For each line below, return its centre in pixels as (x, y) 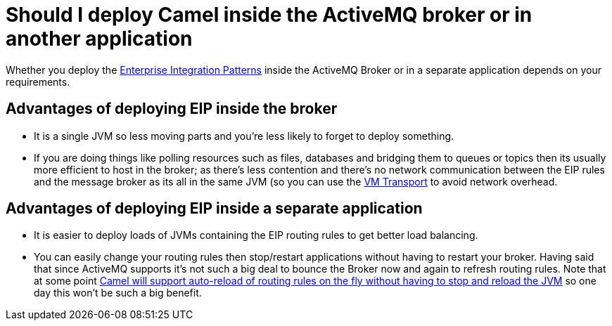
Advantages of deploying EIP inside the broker (172, 109)
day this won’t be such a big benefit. (118, 293)
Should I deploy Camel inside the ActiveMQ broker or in (269, 15)
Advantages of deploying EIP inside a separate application (214, 209)
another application (99, 39)
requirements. (38, 81)
